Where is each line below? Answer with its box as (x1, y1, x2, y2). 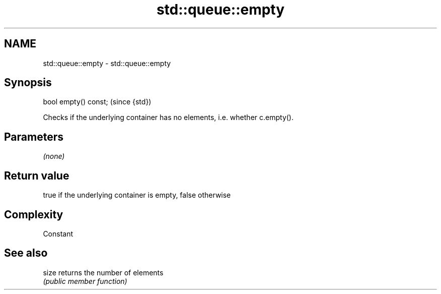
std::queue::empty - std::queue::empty (43, 58, 171, 68)
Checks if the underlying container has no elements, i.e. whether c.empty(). (43, 113, 293, 122)
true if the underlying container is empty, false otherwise (43, 191, 231, 200)
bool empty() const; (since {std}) (43, 97, 152, 106)
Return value (4, 169, 69, 182)
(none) (43, 152, 65, 161)
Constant (43, 229, 73, 238)
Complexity (4, 208, 63, 221)
